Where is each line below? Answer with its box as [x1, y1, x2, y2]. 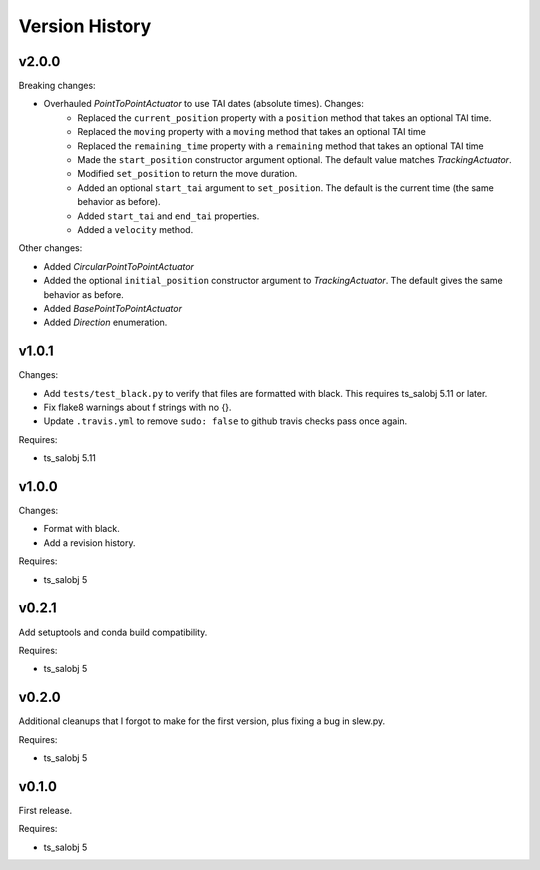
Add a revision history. [43, 536, 136, 549]
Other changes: [18, 242, 83, 254]
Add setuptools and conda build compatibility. [18, 626, 208, 638]
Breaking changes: [18, 80, 96, 92]
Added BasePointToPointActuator [43, 302, 182, 314]
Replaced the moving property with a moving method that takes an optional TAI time [77, 126, 427, 138]
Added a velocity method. [77, 223, 194, 235]
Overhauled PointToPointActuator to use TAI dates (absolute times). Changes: [43, 98, 364, 110]
